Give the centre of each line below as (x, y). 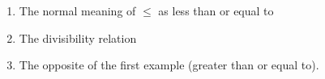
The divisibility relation (78, 37)
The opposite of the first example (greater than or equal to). (169, 65)
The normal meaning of (77, 10)
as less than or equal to (216, 10)
